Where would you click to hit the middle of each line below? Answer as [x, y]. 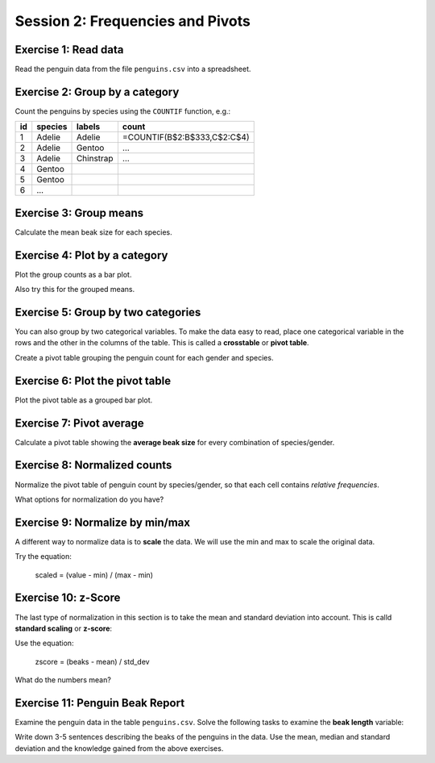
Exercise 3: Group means [79, 213]
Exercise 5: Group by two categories [108, 312]
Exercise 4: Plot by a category [91, 255]
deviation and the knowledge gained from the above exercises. [119, 748]
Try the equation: [43, 557]
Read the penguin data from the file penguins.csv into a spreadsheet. [133, 69]
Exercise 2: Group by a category [97, 92]
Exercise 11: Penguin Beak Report [100, 703]
